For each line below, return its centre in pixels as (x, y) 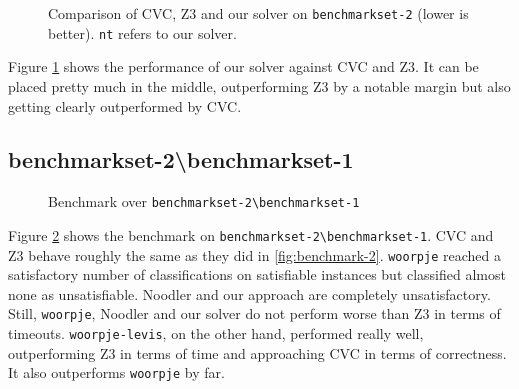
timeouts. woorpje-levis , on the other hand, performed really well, (216, 333)
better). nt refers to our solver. (142, 32)
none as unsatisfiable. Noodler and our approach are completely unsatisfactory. (249, 293)
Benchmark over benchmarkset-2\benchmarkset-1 (204, 201)
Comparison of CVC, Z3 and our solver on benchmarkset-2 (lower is (258, 13)
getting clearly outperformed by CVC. (125, 105)
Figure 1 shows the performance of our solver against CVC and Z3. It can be (243, 66)
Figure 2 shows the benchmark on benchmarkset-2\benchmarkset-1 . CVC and (251, 234)
